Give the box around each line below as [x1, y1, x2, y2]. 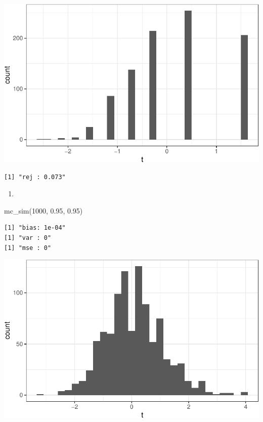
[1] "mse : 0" [4, 244, 52, 251]
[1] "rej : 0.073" [4, 173, 66, 181]
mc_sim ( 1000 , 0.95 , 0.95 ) [4, 205, 83, 216]
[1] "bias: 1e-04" [4, 224, 66, 232]
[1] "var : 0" [4, 234, 52, 241]
